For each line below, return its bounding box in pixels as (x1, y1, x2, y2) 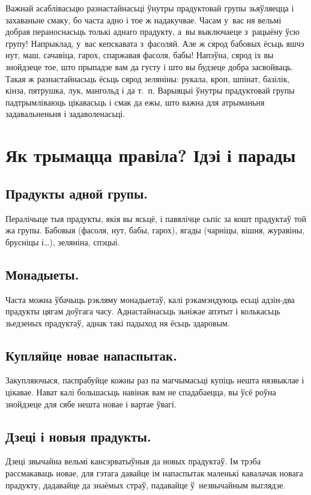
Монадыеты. (5, 265, 79, 283)
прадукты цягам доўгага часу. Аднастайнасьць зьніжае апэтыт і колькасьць (5, 305, 280, 317)
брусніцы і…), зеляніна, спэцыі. (5, 235, 120, 248)
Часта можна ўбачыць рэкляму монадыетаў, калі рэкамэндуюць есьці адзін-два (5, 293, 295, 305)
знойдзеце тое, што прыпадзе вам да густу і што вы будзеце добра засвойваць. (5, 60, 294, 73)
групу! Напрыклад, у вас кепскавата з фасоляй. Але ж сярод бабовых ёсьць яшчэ (5, 37, 304, 49)
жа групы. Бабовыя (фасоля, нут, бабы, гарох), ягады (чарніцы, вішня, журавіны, (5, 224, 305, 236)
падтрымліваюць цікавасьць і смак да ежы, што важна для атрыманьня (5, 95, 265, 108)
